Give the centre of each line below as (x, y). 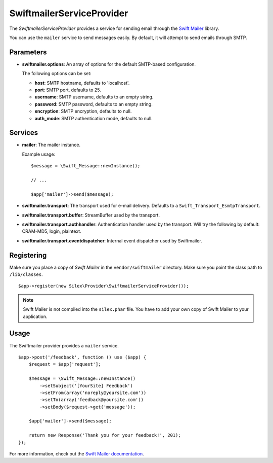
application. (35, 316)
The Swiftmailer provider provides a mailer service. (64, 345)
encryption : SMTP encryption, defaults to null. (83, 111)
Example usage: (39, 154)
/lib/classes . (26, 274)
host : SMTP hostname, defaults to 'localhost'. (82, 83)
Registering (28, 255)
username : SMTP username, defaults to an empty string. (94, 97)
